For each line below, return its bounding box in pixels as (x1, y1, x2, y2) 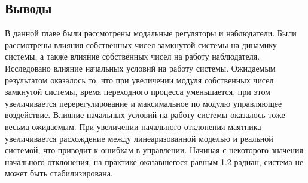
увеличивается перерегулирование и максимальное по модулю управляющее (5, 97, 282, 109)
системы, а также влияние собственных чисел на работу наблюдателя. (5, 50, 260, 63)
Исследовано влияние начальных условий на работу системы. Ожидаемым (5, 61, 276, 74)
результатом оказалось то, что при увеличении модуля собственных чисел (5, 73, 274, 86)
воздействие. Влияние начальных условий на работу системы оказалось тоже (5, 108, 285, 121)
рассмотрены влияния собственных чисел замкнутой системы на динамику (5, 38, 277, 51)
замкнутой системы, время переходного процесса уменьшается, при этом (5, 85, 270, 98)
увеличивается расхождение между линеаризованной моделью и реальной (5, 132, 273, 144)
